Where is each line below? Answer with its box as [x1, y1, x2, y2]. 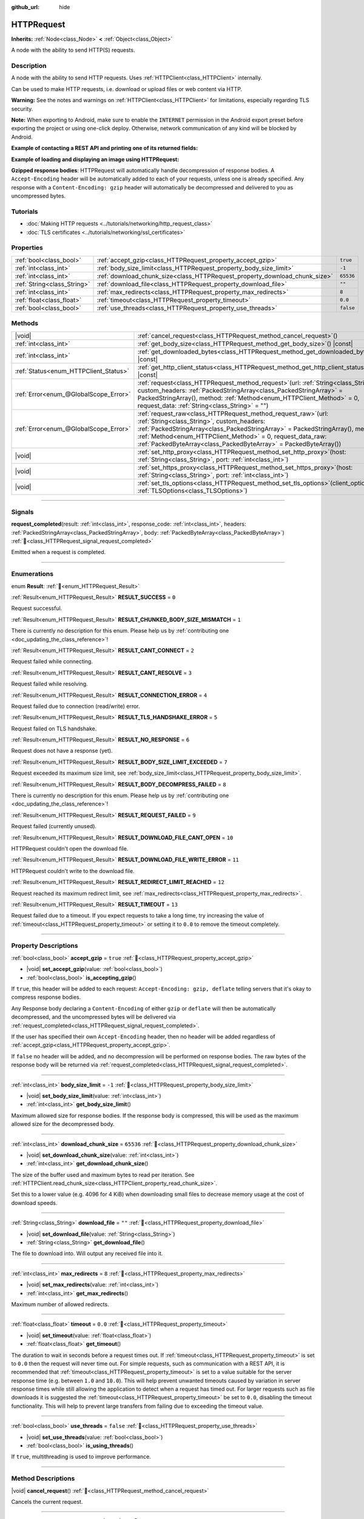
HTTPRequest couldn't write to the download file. [11, 867, 135, 874]
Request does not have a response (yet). [11, 747, 113, 755]
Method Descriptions [11, 1474, 75, 1483]
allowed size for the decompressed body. [11, 1120, 115, 1128]
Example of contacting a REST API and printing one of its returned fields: [11, 145, 198, 152]
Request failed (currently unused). [11, 823, 97, 830]
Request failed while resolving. [11, 681, 88, 688]
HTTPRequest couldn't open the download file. [11, 845, 129, 852]
